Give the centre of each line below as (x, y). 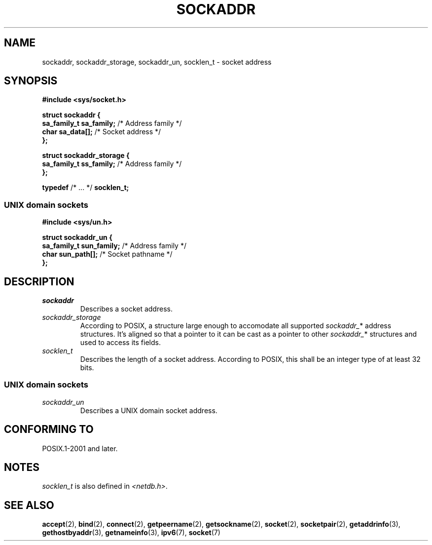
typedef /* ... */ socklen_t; (86, 188)
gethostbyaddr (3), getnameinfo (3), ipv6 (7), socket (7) (131, 533)
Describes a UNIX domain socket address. (149, 410)
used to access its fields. (120, 343)
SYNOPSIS (31, 81)
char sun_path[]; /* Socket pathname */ (107, 254)
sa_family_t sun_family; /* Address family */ (114, 246)
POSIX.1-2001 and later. (80, 448)
